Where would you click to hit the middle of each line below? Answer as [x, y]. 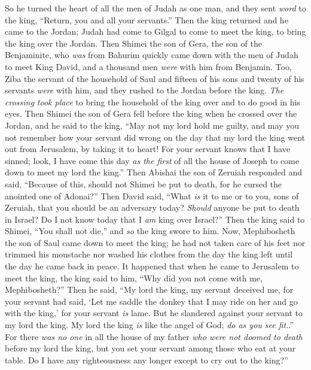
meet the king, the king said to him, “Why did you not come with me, [134, 277]
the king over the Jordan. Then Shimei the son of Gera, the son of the [133, 43]
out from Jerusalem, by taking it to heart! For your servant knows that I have [147, 149]
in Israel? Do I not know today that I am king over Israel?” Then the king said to [155, 219]
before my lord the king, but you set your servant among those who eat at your [150, 348]
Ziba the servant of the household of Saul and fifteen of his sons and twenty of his [155, 78]
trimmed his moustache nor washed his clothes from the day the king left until [149, 254]
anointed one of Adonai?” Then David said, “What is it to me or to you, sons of [152, 195]
